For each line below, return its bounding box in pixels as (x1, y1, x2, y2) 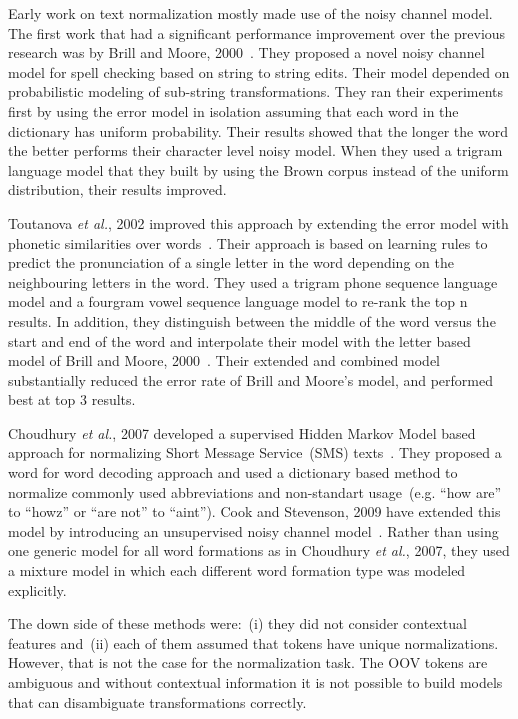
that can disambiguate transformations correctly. (8, 691, 307, 712)
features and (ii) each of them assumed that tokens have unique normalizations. (8, 632, 499, 653)
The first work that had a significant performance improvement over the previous (8, 22, 506, 43)
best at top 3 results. (8, 389, 136, 410)
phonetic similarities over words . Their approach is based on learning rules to (8, 232, 488, 253)
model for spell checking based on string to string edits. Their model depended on (8, 61, 510, 82)
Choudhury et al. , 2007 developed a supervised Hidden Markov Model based (8, 422, 476, 443)
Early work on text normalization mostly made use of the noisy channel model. (8, 3, 493, 23)
